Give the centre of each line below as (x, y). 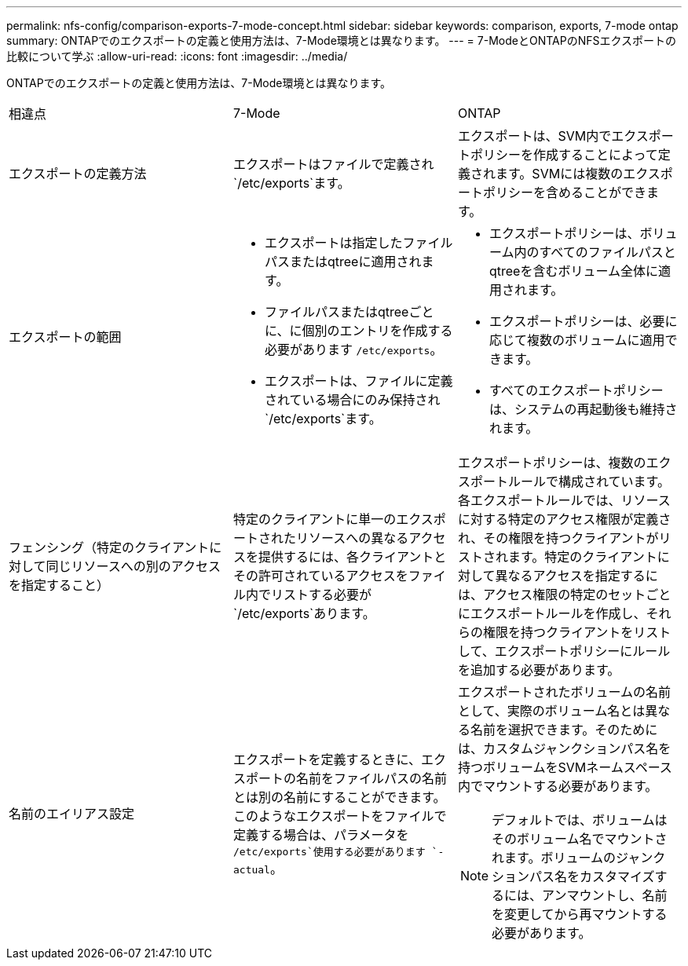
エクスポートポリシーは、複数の (552, 463)
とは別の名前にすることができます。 (339, 797)
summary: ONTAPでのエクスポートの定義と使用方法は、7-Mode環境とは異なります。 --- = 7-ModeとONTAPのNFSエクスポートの (342, 40)
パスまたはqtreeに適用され (343, 262)
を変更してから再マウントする (580, 914)
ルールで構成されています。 (589, 481)
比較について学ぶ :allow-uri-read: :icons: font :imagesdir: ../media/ (177, 56)
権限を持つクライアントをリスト (577, 632)
